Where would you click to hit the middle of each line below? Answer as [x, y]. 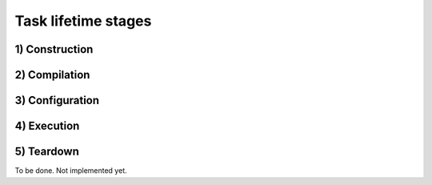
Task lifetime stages [83, 21]
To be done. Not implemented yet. [71, 171]
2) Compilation [52, 75]
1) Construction [54, 49]
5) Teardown [47, 152]
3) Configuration [57, 101]
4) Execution [47, 126]
